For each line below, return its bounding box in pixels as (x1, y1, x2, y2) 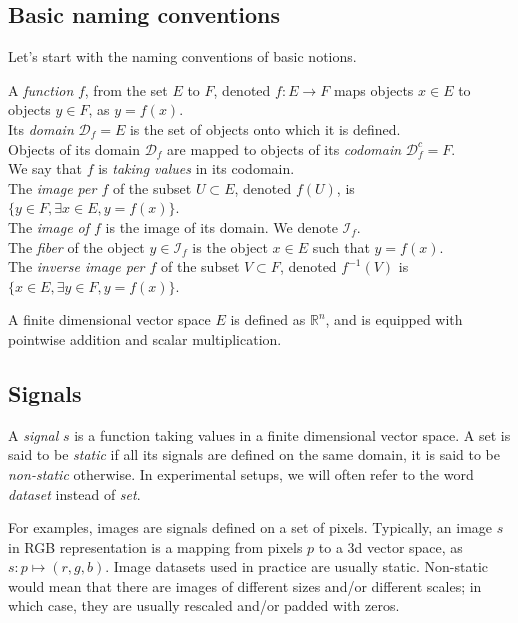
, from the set (84, 79, 168, 100)
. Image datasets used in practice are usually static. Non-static (105, 556, 489, 577)
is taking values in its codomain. (98, 158, 295, 179)
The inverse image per (8, 256, 145, 277)
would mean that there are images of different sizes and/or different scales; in (8, 575, 482, 596)
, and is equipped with (325, 309, 463, 330)
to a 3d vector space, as (318, 536, 463, 557)
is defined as (230, 309, 306, 330)
